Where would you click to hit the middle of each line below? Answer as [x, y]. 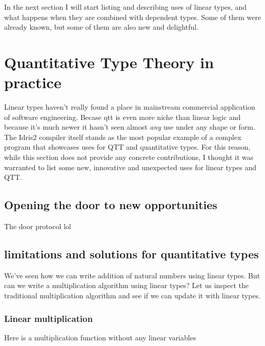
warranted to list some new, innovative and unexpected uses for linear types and [130, 167]
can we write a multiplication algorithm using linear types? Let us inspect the [126, 285]
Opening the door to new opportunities [111, 205]
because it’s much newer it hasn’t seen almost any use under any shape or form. [130, 127]
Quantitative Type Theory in [109, 62]
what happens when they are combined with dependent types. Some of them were [133, 17]
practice [33, 82]
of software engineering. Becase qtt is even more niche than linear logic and [123, 117]
